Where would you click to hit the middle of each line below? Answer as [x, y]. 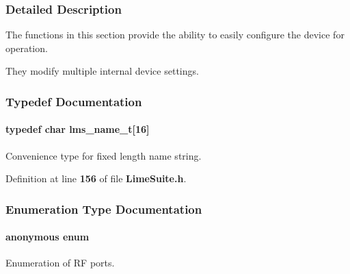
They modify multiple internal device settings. [102, 71]
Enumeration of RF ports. [60, 263]
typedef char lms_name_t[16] [78, 129]
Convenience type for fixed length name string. [104, 155]
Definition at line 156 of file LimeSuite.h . [96, 178]
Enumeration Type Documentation [104, 209]
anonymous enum [48, 237]
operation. [27, 48]
